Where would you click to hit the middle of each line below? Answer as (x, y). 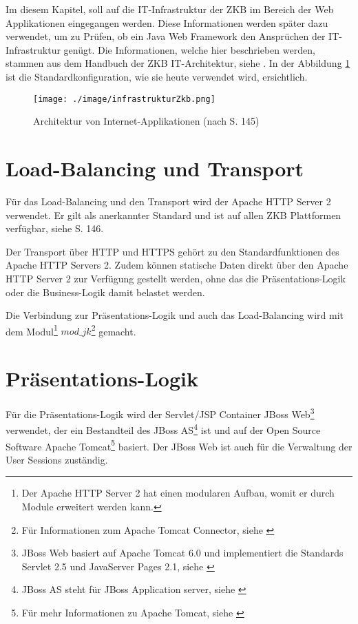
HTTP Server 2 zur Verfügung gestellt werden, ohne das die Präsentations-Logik (176, 278)
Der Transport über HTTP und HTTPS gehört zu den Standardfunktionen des (172, 251)
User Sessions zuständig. (57, 459)
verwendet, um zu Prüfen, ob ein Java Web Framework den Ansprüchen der (166, 36)
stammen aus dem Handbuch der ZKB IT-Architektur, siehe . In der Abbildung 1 (178, 63)
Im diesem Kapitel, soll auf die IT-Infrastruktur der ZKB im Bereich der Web (170, 9)
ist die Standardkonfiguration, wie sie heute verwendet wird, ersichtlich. (157, 76)
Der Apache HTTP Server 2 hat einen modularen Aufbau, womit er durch (178, 493)
